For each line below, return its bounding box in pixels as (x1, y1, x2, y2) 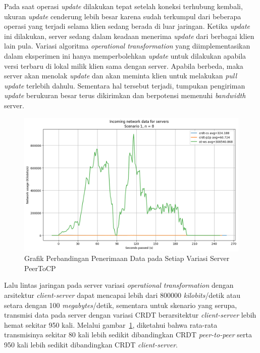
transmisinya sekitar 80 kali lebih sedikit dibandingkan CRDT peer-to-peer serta (4, 329, 252, 340)
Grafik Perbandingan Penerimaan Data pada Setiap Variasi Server (24, 253, 230, 263)
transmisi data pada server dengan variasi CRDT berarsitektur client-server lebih (4, 310, 256, 320)
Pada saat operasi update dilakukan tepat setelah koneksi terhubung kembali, (4, 1, 243, 11)
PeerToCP (24, 262, 56, 273)
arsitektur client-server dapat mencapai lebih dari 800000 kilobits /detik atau (4, 290, 240, 300)
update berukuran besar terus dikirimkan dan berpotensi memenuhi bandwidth (4, 90, 246, 101)
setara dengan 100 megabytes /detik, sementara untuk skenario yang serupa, (4, 299, 237, 310)
